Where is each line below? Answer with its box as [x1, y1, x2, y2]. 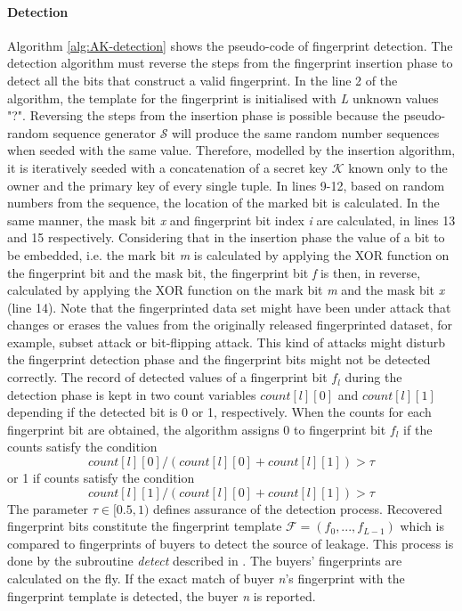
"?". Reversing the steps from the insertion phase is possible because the [7, 106, 400, 125]
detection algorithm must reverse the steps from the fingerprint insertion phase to [7, 53, 453, 72]
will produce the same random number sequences [172, 123, 440, 142]
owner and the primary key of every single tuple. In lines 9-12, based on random [7, 175, 445, 194]
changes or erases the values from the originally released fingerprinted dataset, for [7, 315, 453, 334]
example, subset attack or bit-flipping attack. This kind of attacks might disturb [7, 332, 446, 351]
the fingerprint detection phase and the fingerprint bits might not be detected [7, 350, 431, 369]
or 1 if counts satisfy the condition [7, 468, 195, 487]
